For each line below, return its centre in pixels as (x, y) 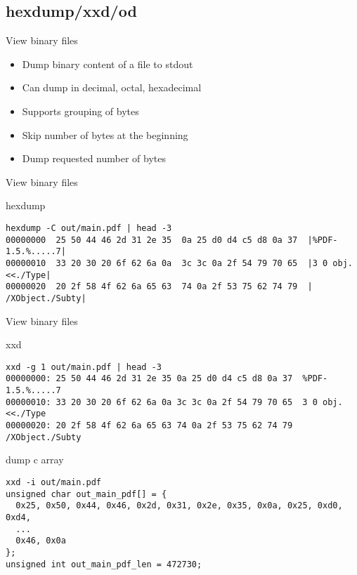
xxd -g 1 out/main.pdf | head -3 (84, 367)
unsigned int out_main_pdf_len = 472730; (104, 564)
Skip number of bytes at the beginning (105, 134)
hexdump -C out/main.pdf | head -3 (89, 228)
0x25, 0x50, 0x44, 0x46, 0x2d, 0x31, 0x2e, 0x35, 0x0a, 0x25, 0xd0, (179, 506)
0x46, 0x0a (41, 541)
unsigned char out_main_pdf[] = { (86, 494)
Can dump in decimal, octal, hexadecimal (112, 87)
